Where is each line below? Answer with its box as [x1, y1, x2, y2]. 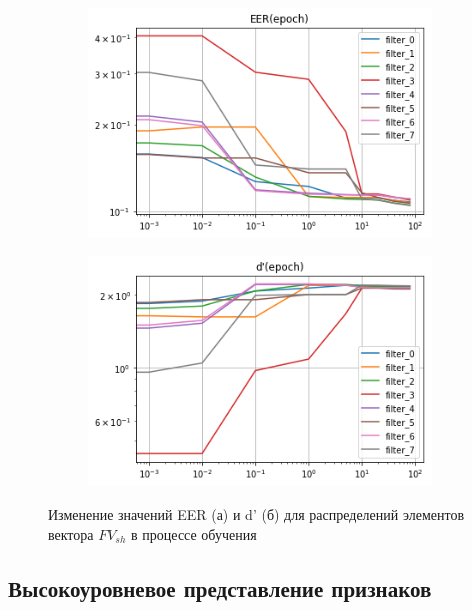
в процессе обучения [131, 523, 257, 544]
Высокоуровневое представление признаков [8, 572, 432, 603]
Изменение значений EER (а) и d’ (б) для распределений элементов [48, 503, 465, 524]
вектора [48, 523, 94, 544]
